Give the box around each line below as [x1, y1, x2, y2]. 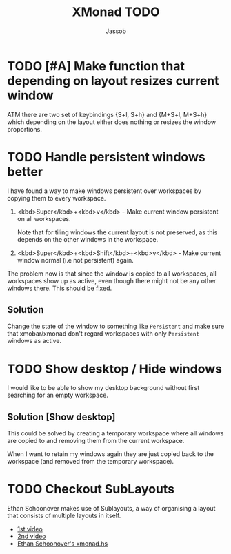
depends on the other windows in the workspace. [17, 235, 159, 243]
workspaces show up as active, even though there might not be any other [7, 276, 217, 285]
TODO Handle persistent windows [7, 149, 205, 165]
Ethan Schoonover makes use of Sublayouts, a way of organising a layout [7, 504, 216, 513]
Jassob [106, 27, 126, 35]
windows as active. [7, 337, 62, 345]
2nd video [17, 532, 46, 541]
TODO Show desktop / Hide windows [7, 361, 223, 376]
